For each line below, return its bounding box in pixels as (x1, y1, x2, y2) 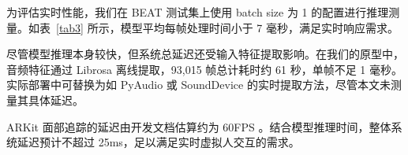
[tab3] (56, 19, 84, 35)
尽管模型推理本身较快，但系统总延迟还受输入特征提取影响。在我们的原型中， (6, 46, 404, 62)
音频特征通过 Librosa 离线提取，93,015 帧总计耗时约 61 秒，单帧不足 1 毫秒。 (6, 61, 402, 77)
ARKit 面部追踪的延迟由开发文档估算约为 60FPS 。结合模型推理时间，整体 (6, 118, 391, 135)
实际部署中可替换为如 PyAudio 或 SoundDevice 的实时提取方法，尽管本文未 (6, 76, 391, 93)
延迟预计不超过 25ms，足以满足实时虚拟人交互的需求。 (17, 134, 300, 150)
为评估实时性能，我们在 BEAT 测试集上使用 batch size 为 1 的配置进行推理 (6, 4, 389, 20)
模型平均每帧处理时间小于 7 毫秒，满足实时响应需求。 (120, 19, 399, 35)
